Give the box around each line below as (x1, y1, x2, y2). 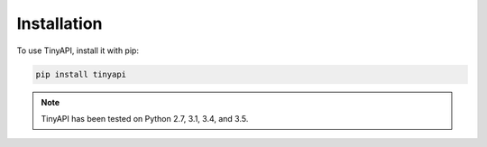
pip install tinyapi (35, 69, 126, 79)
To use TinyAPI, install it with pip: (16, 45, 140, 56)
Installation (16, 14, 103, 33)
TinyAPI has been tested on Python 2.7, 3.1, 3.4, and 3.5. (41, 113, 249, 124)
